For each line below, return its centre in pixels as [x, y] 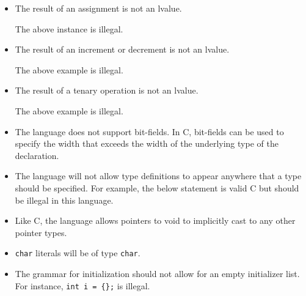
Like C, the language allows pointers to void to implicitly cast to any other [155, 220]
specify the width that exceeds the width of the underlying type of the [147, 143]
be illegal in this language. [64, 200]
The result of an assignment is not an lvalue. [98, 8]
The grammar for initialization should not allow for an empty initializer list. [157, 273]
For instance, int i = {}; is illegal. [82, 285]
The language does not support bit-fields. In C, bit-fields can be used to [149, 131]
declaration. [37, 155]
